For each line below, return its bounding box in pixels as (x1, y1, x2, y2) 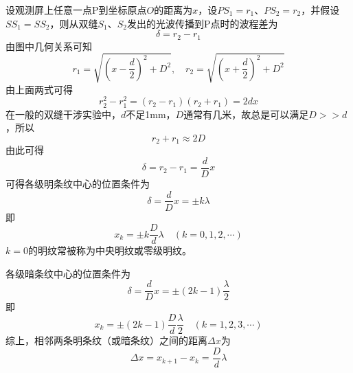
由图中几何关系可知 (5, 38, 92, 53)
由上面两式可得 (5, 82, 73, 96)
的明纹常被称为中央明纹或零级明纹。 (27, 243, 192, 258)
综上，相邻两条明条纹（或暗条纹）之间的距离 (5, 333, 207, 348)
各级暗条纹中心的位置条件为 (5, 266, 130, 280)
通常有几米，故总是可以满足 (183, 106, 309, 121)
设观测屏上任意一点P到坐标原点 (5, 3, 147, 16)
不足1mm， (126, 106, 176, 121)
